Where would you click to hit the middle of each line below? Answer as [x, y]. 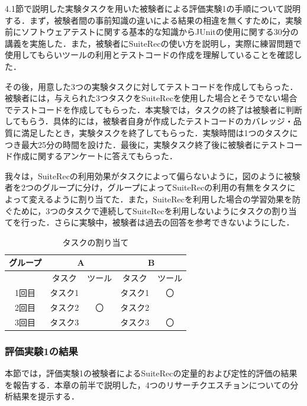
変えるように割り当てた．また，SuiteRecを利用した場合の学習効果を [161, 199]
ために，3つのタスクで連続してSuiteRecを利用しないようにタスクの [142, 210]
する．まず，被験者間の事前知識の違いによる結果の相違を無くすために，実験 [153, 20]
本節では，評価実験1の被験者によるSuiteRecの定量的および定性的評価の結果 [151, 373]
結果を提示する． [46, 396]
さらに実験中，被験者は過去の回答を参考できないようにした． [174, 222]
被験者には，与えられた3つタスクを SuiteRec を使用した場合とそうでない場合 [151, 98]
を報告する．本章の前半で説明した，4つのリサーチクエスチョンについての [148, 384]
